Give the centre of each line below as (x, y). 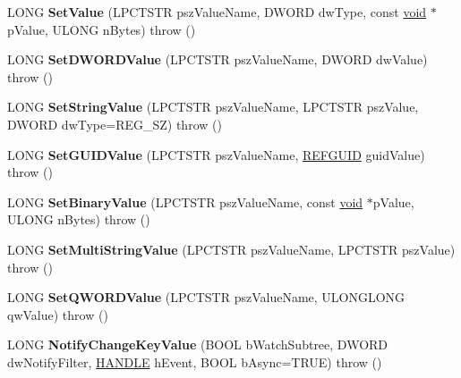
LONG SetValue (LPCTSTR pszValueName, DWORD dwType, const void (217, 12)
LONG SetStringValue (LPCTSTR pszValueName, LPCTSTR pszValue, (213, 107)
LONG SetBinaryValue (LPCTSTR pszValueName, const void (185, 202)
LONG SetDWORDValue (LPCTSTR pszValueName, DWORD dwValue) (218, 59)
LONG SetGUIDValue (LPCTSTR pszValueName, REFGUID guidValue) (216, 154)
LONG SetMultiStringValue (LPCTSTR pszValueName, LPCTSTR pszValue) (231, 249)
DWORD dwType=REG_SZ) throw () (115, 124)
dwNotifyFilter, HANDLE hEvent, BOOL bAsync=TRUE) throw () (195, 361)
